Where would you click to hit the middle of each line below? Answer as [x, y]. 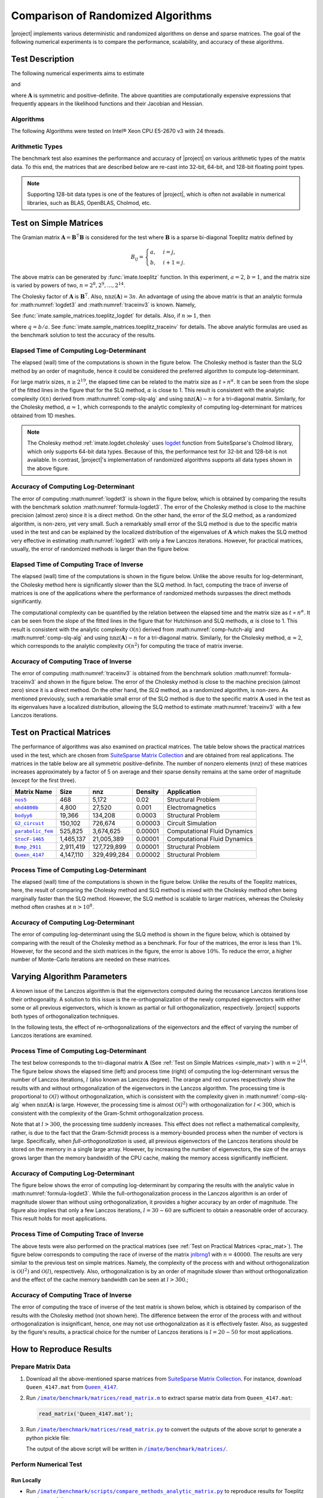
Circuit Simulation [191, 823]
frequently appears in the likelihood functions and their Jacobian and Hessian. [107, 104]
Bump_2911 [28, 847]
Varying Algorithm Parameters [69, 977]
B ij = [137, 258]
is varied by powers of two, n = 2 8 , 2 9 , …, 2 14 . [68, 285]
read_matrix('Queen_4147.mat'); [86, 1414]
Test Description [43, 59]
